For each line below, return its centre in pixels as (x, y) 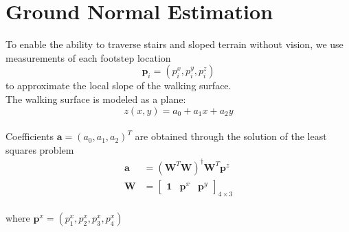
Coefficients (30, 136)
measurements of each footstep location (88, 57)
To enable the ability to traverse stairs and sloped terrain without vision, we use (174, 44)
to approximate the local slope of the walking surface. (119, 85)
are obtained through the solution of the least (231, 136)
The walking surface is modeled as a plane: (96, 98)
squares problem (40, 149)
